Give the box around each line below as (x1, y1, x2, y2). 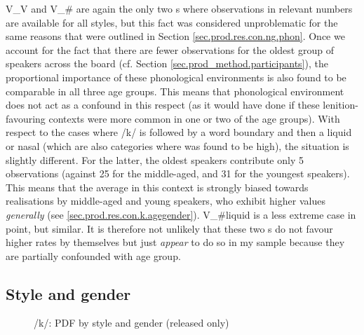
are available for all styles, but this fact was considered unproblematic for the (6, 15, 338, 29)
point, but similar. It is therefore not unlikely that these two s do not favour (6, 221, 333, 235)
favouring (6, 111, 46, 125)
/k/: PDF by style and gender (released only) (34, 315, 229, 330)
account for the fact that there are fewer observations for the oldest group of (6, 42, 334, 57)
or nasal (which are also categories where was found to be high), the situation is (6, 138, 349, 153)
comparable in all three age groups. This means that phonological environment (6, 83, 344, 98)
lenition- (323, 97, 358, 112)
